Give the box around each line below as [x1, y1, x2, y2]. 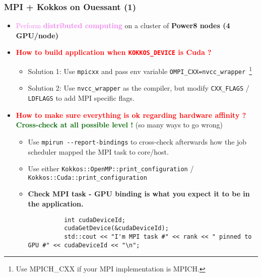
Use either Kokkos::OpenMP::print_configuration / [28, 163, 194, 174]
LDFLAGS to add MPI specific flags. [28, 93, 135, 103]
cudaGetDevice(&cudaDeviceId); [64, 225, 169, 232]
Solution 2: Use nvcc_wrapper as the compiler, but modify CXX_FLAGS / [28, 83, 249, 93]
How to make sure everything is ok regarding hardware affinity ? [16, 109, 246, 120]
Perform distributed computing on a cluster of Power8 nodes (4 [16, 20, 230, 31]
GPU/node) [16, 30, 58, 40]
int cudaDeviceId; [64, 216, 125, 224]
